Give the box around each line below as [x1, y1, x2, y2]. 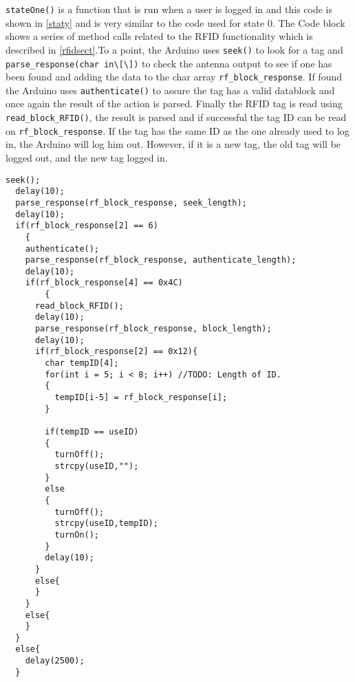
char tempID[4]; [45, 358, 119, 368]
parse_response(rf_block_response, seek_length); [15, 197, 247, 208]
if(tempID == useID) [45, 427, 139, 437]
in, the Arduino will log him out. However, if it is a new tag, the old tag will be [6, 137, 341, 151]
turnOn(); [54, 529, 100, 540]
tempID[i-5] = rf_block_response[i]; [54, 393, 228, 403]
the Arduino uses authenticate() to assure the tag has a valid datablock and [6, 82, 335, 97]
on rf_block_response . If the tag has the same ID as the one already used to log [6, 123, 349, 137]
